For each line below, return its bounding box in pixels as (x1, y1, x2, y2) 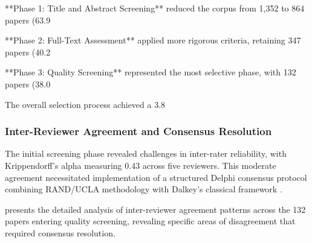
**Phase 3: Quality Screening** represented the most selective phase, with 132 (5, 66, 296, 78)
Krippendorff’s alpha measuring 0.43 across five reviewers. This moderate (5, 159, 276, 171)
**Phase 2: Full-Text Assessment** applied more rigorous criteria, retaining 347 (5, 34, 301, 46)
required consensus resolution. (5, 226, 115, 239)
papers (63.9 (5, 13, 51, 26)
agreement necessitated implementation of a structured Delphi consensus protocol (5, 171, 307, 183)
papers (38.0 (5, 77, 51, 90)
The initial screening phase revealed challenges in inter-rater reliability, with (5, 147, 287, 160)
